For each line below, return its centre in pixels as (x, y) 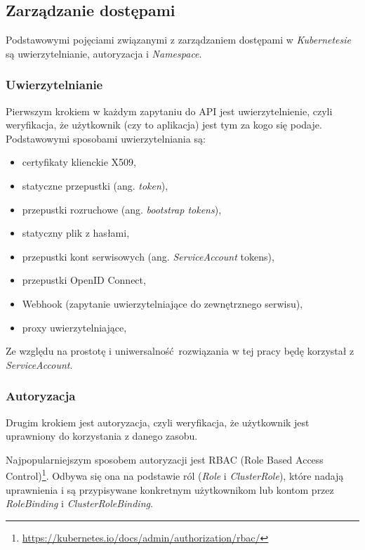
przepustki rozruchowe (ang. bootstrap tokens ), (122, 209)
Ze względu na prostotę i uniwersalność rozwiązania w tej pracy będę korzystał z (180, 351)
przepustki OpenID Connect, (84, 280)
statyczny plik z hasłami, (76, 233)
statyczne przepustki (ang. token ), (95, 185)
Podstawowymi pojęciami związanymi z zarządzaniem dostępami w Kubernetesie (179, 40)
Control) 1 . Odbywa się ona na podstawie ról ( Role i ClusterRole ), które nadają (175, 474)
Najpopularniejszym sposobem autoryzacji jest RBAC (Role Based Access (165, 459)
